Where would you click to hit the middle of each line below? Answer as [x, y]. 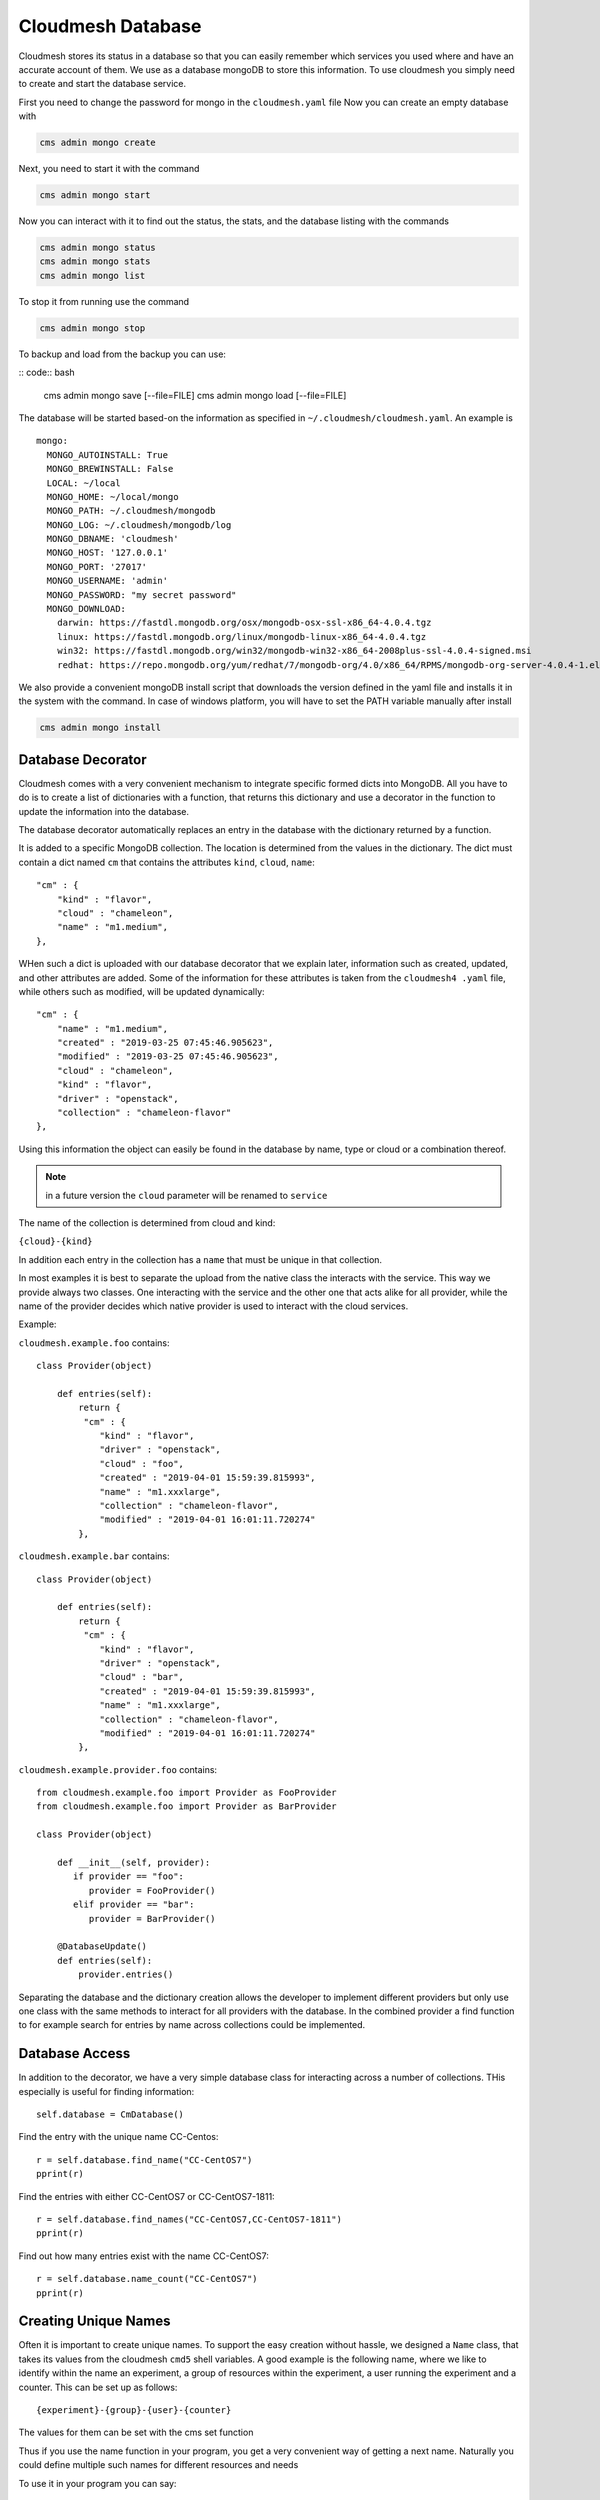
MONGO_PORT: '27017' [97, 566]
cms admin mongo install [100, 728]
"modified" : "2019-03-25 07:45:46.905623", [167, 1056]
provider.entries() [126, 1974]
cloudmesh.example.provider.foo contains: [118, 1769]
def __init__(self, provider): [133, 1863]
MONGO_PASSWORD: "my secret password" [141, 594]
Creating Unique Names [94, 2321]
